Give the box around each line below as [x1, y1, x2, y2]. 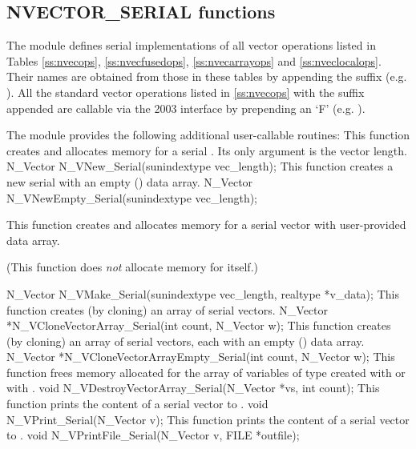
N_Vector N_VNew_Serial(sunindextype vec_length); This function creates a [6, 158, 394, 174]
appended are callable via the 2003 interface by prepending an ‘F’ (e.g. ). [6, 99, 366, 116]
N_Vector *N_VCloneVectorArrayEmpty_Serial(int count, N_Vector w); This [6, 348, 395, 365]
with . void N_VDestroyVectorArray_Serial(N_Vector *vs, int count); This [6, 379, 380, 396]
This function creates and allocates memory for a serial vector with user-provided [6, 216, 406, 233]
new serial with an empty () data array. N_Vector [6, 173, 253, 190]
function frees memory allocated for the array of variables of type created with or [6, 363, 406, 380]
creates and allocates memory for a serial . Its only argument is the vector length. [6, 142, 407, 158]
